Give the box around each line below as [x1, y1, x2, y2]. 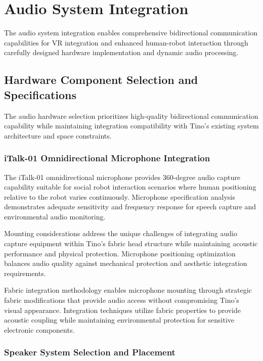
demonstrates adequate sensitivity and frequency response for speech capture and [4, 201, 256, 212]
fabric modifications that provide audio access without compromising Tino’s [4, 295, 239, 305]
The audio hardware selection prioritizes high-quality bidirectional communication [4, 110, 258, 121]
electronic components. [4, 324, 75, 335]
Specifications [4, 86, 77, 102]
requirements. [4, 267, 46, 278]
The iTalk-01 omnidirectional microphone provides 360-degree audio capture [4, 171, 240, 182]
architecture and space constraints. [4, 130, 112, 141]
